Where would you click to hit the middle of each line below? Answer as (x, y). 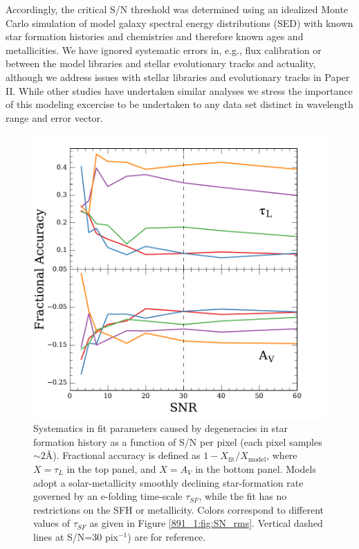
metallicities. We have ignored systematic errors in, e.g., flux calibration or (164, 49)
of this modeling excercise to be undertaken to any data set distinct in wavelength (179, 104)
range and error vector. (54, 117)
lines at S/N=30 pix (76, 537)
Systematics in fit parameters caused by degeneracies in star (161, 428)
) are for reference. (167, 537)
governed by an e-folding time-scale (108, 496)
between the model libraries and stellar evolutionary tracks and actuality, (161, 63)
